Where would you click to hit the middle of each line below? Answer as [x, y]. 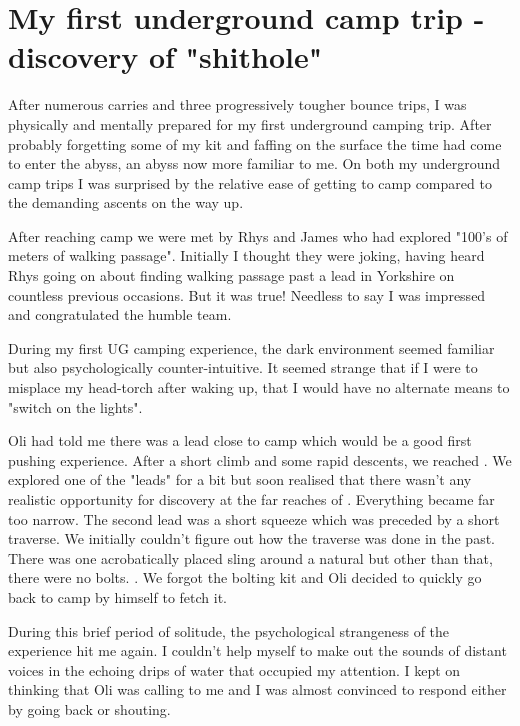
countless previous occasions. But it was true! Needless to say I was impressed [247, 294]
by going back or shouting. [89, 708]
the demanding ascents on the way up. [126, 202]
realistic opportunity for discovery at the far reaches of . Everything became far [251, 499]
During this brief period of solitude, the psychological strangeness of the [229, 630]
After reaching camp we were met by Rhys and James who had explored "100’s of [258, 235]
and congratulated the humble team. [120, 314]
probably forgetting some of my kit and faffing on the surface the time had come [255, 143]
